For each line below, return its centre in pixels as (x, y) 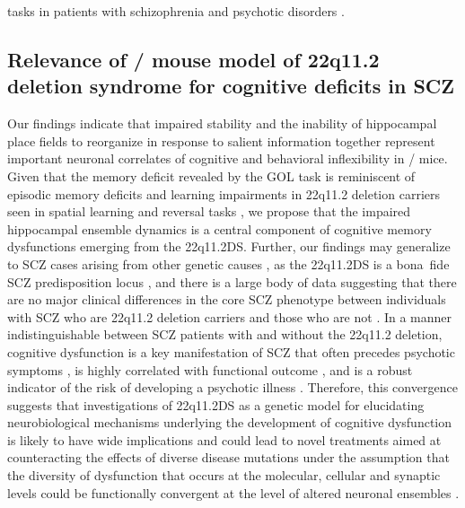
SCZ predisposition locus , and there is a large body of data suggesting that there (232, 281)
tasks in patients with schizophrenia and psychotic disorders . (176, 11)
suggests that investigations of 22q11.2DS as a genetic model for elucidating (216, 404)
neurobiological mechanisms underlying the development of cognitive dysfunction (230, 422)
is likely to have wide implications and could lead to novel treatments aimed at (224, 439)
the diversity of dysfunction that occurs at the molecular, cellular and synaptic (224, 475)
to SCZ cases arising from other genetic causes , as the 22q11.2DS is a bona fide (228, 263)
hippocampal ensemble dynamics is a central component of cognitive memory (219, 228)
